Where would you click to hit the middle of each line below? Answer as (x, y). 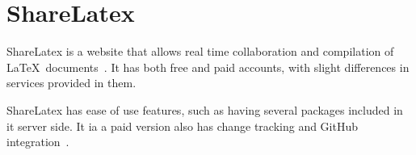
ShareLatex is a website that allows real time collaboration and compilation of (200, 51)
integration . (38, 142)
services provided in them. (71, 83)
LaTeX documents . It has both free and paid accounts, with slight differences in (208, 67)
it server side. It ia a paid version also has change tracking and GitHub (183, 126)
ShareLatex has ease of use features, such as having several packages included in (205, 109)
